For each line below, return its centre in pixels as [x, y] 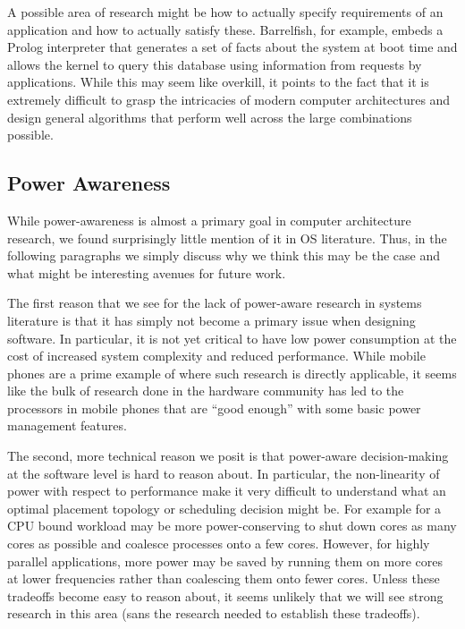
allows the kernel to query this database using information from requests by [215, 64]
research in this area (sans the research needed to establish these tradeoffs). [214, 613]
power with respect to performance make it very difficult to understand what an [227, 491]
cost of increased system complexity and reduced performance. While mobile [216, 356]
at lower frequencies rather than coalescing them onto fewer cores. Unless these [224, 578]
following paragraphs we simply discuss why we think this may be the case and [224, 255]
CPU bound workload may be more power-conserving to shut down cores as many [232, 526]
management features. [67, 425]
